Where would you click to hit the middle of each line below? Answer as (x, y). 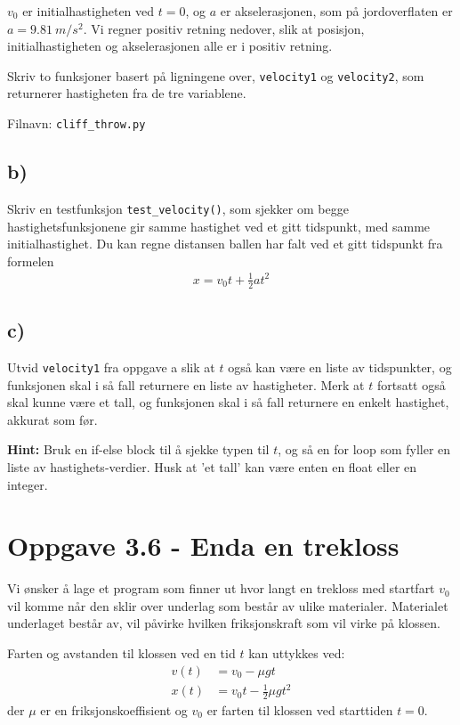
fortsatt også (411, 384)
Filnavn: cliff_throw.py (77, 123)
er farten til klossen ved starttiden (300, 710)
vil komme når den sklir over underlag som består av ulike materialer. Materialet (228, 605)
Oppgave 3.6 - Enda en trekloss (203, 546)
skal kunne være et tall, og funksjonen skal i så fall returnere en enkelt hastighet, (228, 402)
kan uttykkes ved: (297, 653)
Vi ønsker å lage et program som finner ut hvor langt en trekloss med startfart (221, 588)
